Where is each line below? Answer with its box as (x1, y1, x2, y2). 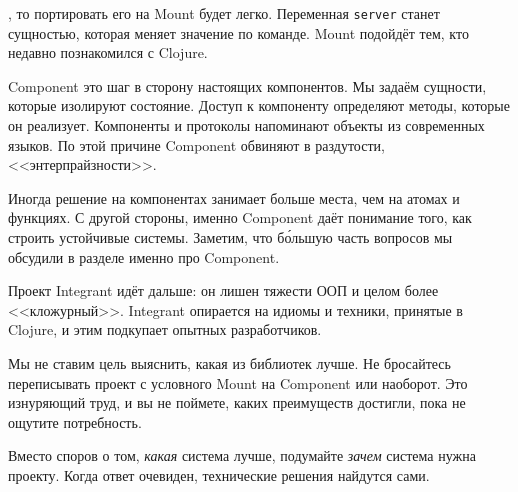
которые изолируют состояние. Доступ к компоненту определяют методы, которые (8, 95, 510, 116)
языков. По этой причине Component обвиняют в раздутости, (8, 134, 385, 155)
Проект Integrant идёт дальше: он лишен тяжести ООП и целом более (8, 280, 439, 301)
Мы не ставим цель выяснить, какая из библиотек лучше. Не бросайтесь (8, 352, 451, 373)
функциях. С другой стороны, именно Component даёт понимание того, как (8, 207, 472, 228)
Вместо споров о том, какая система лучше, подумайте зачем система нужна (8, 445, 476, 466)
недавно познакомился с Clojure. (8, 42, 208, 63)
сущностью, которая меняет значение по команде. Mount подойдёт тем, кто (8, 22, 469, 43)
